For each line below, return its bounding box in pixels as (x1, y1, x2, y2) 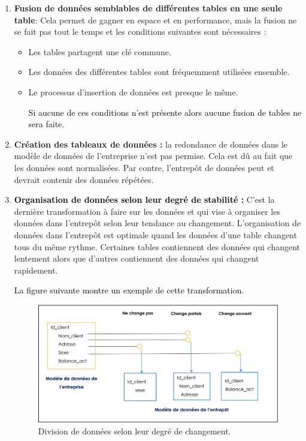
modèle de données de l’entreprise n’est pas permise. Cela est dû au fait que (14, 149, 293, 162)
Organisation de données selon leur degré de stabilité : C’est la (14, 193, 275, 206)
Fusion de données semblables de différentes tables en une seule (14, 2, 283, 14)
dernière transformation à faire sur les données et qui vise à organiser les (14, 205, 280, 217)
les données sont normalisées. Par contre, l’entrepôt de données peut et (14, 161, 274, 173)
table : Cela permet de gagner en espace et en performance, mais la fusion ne (14, 13, 297, 26)
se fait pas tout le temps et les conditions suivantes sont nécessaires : (14, 25, 266, 38)
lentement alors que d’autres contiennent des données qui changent (14, 252, 259, 265)
